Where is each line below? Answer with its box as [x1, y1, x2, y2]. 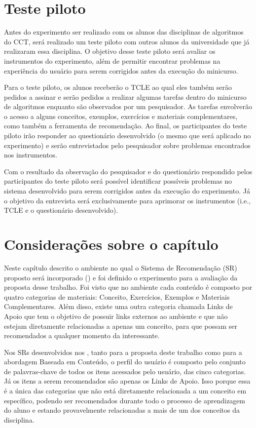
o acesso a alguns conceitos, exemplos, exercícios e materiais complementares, [4, 111, 238, 121]
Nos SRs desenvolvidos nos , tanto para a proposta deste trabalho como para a [4, 347, 242, 357]
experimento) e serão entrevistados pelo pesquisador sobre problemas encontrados [4, 140, 251, 150]
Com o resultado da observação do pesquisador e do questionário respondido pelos [4, 166, 253, 176]
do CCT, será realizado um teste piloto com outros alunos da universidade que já [4, 36, 250, 46]
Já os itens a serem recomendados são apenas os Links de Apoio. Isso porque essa [4, 376, 251, 386]
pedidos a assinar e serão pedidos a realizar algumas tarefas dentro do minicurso [4, 91, 247, 102]
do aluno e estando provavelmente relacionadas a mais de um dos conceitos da [4, 405, 240, 415]
